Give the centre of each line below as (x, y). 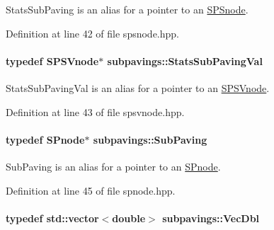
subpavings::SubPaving (150, 139)
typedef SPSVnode (52, 61)
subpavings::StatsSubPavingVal (185, 61)
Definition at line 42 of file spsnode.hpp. (92, 33)
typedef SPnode (45, 139)
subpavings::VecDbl (211, 218)
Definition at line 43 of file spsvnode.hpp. (95, 111)
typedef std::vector (52, 218)
